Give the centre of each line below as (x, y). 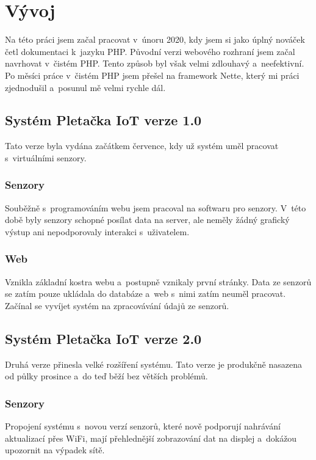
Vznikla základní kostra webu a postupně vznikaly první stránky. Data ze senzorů (158, 281)
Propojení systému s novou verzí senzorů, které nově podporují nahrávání (143, 426)
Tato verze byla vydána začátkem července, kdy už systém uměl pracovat (142, 146)
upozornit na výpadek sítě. (55, 450)
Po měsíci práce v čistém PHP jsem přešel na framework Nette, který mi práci (152, 75)
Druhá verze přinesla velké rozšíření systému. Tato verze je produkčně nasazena (153, 364)
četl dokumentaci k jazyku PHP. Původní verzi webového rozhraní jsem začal (150, 51)
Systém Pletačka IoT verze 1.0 (103, 120)
